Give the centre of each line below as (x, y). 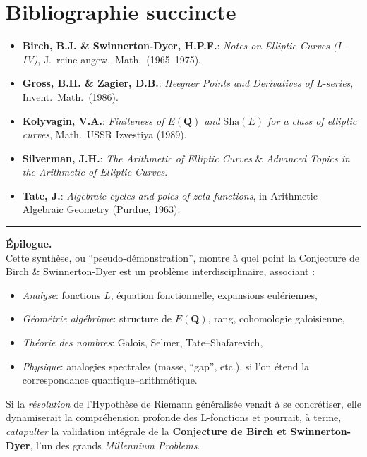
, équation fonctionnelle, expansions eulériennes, (214, 294)
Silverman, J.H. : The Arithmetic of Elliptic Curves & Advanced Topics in (186, 158)
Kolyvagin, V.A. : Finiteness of (93, 120)
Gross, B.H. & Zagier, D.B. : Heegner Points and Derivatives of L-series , (188, 83)
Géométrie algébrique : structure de (97, 318)
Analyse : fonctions (61, 294)
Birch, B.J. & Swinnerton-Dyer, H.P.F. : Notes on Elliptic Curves (176, 45)
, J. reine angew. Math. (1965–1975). (119, 59)
